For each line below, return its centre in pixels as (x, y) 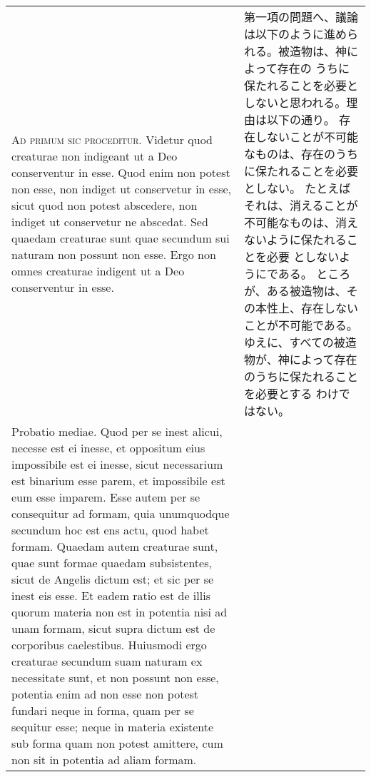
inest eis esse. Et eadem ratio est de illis (111, 595)
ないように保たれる (295, 239)
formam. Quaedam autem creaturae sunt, (115, 546)
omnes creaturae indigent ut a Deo (98, 271)
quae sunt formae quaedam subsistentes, (112, 563)
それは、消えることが (301, 205)
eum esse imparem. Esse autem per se (106, 497)
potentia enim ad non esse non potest (105, 694)
